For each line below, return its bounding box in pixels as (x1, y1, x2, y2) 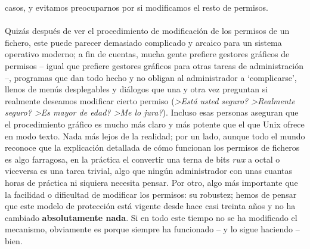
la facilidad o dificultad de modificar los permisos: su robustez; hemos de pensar (5, 188, 297, 200)
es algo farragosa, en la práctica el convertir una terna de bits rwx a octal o (5, 152, 280, 165)
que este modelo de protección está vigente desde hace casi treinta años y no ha (5, 200, 296, 212)
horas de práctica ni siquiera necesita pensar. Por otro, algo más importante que (5, 176, 298, 188)
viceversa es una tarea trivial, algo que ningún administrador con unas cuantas (5, 164, 293, 177)
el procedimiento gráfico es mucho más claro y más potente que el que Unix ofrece (5, 117, 305, 130)
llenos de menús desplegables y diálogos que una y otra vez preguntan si (5, 83, 268, 95)
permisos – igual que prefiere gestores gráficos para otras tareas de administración (5, 59, 304, 71)
